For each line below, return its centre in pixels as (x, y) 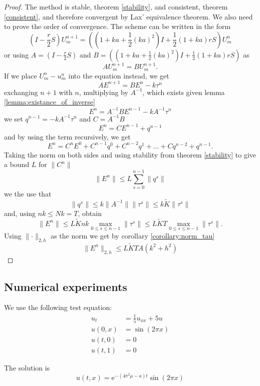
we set (14, 118)
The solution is (27, 368)
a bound (17, 164)
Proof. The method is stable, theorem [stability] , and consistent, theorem (116, 6)
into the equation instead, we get (119, 75)
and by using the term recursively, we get (67, 136)
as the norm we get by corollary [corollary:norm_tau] (133, 235)
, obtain (90, 213)
